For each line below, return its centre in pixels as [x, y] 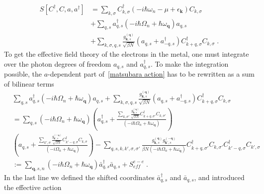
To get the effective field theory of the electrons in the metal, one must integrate [127, 54]
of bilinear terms [29, 83]
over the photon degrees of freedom [58, 63]
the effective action [33, 187]
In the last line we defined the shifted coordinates [79, 177]
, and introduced [219, 177]
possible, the [23, 74]
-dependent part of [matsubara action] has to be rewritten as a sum [151, 74]
